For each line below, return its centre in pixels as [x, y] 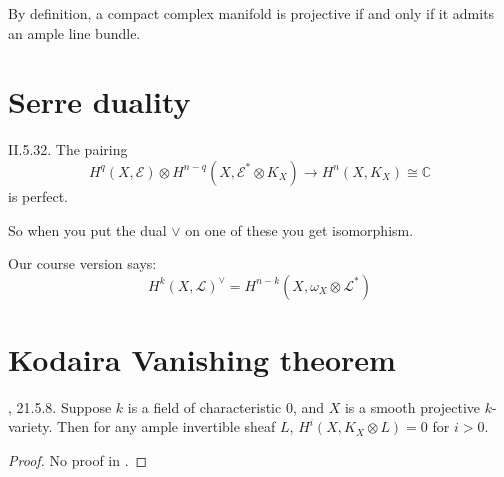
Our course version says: [82, 263]
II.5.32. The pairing [68, 149]
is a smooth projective [412, 406]
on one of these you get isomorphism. [299, 229]
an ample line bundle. [74, 32]
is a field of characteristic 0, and [226, 406]
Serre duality [99, 101]
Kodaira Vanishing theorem [202, 358]
